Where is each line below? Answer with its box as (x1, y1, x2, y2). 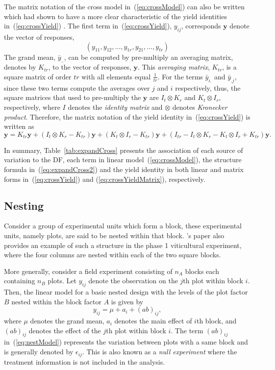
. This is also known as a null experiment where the (82, 346, 237, 357)
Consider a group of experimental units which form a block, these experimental (4, 221, 242, 231)
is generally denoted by (4, 346, 74, 357)
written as (4, 121, 34, 131)
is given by (111, 296, 144, 306)
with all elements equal (81, 71, 151, 81)
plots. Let (48, 275, 76, 286)
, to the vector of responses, (48, 62, 131, 72)
